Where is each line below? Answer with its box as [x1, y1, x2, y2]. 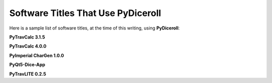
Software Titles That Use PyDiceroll [9, 7, 161, 18]
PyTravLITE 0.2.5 [9, 70, 46, 77]
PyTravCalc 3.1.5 [9, 34, 45, 40]
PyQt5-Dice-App [9, 61, 45, 67]
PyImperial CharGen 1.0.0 [9, 52, 64, 58]
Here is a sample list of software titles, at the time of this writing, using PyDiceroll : [9, 25, 180, 31]
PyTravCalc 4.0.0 [9, 43, 47, 49]
